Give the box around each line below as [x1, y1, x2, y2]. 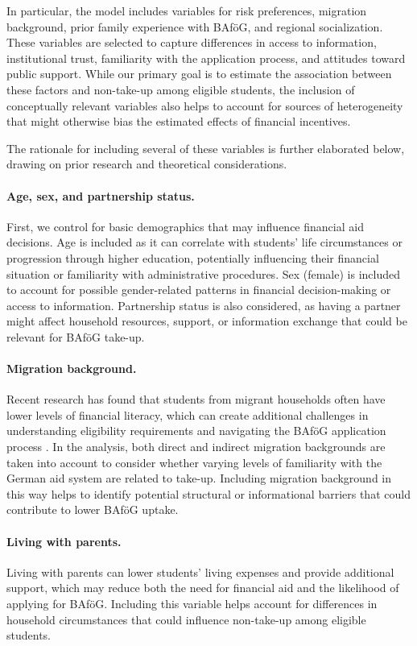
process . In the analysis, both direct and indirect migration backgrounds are [6, 438, 386, 455]
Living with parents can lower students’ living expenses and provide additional [6, 563, 394, 580]
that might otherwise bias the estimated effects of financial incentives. [6, 113, 351, 130]
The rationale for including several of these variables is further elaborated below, [6, 139, 405, 156]
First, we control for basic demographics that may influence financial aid [6, 217, 364, 234]
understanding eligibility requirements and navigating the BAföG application [6, 422, 386, 439]
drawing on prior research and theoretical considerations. [6, 155, 287, 172]
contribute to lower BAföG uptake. [6, 501, 179, 518]
